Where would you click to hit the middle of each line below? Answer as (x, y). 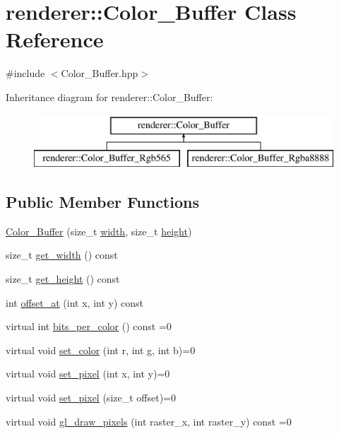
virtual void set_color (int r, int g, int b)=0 (101, 350)
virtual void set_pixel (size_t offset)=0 (91, 398)
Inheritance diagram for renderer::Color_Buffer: (109, 96)
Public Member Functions (102, 202)
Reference (55, 39)
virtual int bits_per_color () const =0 (89, 326)
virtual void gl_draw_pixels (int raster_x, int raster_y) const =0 (149, 421)
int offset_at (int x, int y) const (75, 302)
